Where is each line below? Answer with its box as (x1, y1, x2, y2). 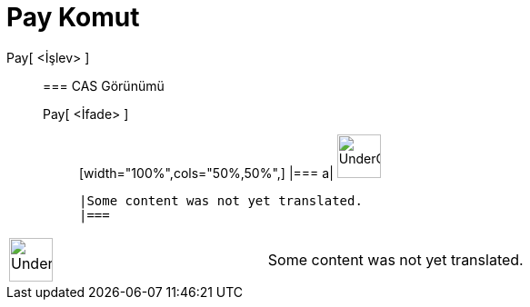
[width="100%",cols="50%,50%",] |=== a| (79, 164, 334, 181)
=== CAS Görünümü (43, 77, 165, 94)
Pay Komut (6, 2, 140, 33)
